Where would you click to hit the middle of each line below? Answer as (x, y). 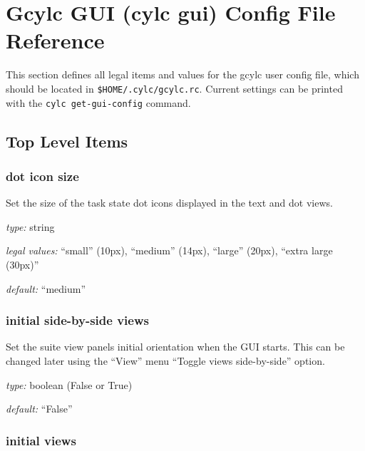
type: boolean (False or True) (69, 384)
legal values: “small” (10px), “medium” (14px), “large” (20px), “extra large (169, 250)
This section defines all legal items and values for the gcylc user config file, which (182, 74)
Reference (55, 40)
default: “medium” (46, 288)
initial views (41, 440)
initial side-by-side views (77, 320)
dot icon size (42, 176)
